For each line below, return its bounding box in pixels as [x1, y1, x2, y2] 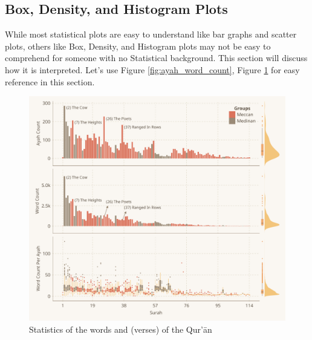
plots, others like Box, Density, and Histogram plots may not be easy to [5, 39, 271, 52]
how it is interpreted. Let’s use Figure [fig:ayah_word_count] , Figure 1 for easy [5, 63, 300, 76]
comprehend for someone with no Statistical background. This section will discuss [5, 51, 308, 64]
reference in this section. [5, 75, 95, 88]
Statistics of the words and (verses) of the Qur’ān [29, 322, 212, 335]
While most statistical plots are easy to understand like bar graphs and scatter [5, 28, 297, 41]
